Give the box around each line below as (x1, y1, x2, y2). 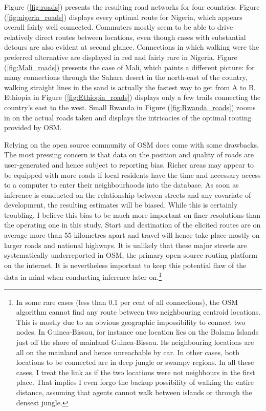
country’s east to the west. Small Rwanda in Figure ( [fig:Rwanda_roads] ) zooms (4, 101, 256, 112)
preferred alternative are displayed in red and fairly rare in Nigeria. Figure (4, 51, 237, 62)
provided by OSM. (4, 122, 62, 133)
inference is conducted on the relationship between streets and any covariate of (4, 189, 251, 200)
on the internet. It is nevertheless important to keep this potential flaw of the (4, 259, 247, 270)
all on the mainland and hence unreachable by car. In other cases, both (16, 346, 240, 357)
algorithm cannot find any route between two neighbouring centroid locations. (16, 306, 261, 317)
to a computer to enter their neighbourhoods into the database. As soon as (4, 179, 239, 190)
